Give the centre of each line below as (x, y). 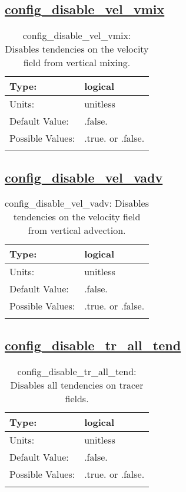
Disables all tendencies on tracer (77, 385)
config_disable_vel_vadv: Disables (77, 203)
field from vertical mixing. (77, 63)
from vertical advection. (77, 230)
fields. (77, 398)
